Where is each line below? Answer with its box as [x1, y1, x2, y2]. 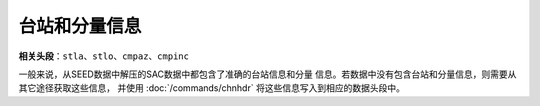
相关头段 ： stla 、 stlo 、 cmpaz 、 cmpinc [18, 50, 190, 62]
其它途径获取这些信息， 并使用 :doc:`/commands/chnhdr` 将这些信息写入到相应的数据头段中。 [18, 82, 405, 94]
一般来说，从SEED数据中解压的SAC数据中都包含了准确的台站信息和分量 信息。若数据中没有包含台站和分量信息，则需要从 [18, 68, 517, 80]
